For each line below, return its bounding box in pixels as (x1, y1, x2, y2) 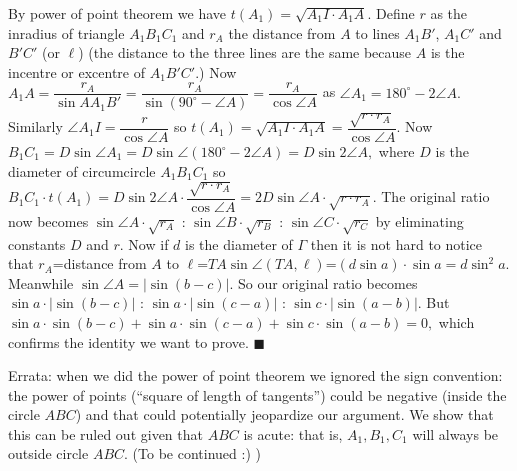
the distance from (228, 22, 336, 43)
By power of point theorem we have (8, 3, 227, 23)
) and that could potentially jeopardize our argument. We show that (75, 404, 494, 425)
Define (376, 3, 415, 23)
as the (430, 3, 468, 23)
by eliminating (375, 210, 464, 231)
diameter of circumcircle (8, 160, 156, 181)
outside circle (8, 443, 89, 464)
